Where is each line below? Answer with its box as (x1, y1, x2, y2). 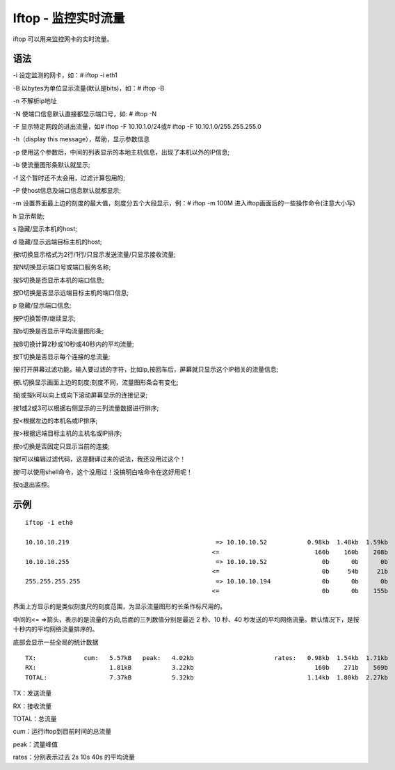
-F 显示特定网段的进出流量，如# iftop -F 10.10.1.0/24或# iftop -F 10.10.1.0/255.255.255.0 (13, 123, 262, 131)
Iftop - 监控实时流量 (13, 10, 125, 26)
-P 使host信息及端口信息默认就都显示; (13, 186, 122, 194)
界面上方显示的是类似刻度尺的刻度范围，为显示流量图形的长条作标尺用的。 (13, 602, 226, 611)
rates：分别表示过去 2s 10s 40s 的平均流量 (13, 753, 135, 762)
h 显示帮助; (13, 212, 45, 220)
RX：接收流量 (13, 702, 52, 710)
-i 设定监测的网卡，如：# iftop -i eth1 (13, 71, 118, 79)
